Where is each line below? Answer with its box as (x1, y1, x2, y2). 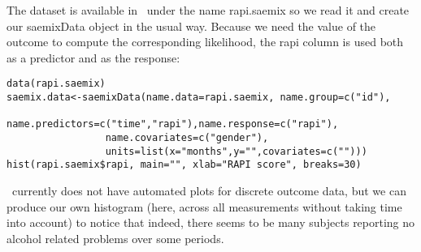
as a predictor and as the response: (7, 49, 180, 66)
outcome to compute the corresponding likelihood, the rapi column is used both (7, 33, 404, 50)
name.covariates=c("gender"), (105, 132, 269, 143)
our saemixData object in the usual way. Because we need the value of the (7, 17, 376, 34)
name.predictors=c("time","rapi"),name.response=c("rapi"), (7, 118, 339, 130)
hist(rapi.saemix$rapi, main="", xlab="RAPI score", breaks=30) (7, 159, 362, 171)
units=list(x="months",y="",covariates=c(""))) (105, 145, 367, 157)
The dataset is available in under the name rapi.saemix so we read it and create (7, 2, 410, 18)
